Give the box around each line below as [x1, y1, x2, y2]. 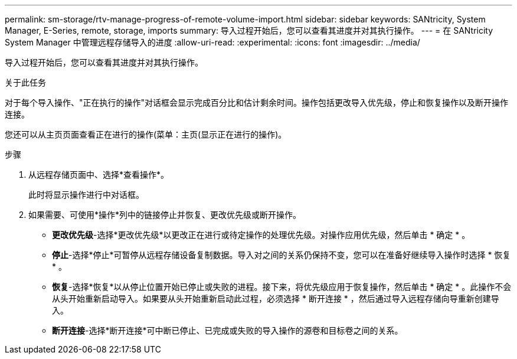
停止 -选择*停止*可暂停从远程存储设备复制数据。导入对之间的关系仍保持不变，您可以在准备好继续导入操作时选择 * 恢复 [52, 250, 511, 260]
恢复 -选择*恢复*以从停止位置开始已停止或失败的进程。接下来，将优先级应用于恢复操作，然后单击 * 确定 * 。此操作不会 [52, 282, 512, 292]
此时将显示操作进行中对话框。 [28, 190, 144, 200]
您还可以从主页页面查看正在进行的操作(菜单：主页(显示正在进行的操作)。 [5, 129, 287, 139]
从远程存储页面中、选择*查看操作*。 [28, 169, 169, 179]
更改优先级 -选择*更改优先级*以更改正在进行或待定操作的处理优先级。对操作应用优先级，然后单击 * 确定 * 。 [52, 230, 470, 240]
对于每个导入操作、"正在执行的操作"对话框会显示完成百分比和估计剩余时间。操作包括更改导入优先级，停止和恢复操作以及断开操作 [5, 97, 509, 107]
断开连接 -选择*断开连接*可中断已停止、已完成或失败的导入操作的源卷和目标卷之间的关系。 [52, 325, 403, 335]
